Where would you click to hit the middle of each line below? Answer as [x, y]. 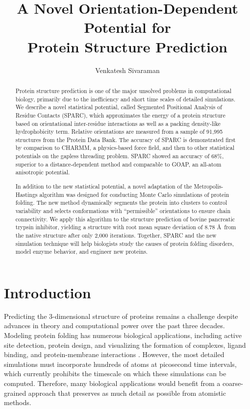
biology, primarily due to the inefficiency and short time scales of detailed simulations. [125, 99]
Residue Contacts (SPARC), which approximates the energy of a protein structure [120, 115]
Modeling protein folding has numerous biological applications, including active [123, 335]
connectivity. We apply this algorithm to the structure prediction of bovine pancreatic [125, 219]
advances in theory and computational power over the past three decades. [114, 325]
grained [15, 393]
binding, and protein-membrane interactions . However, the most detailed [114, 354]
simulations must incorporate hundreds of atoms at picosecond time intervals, [120, 364]
